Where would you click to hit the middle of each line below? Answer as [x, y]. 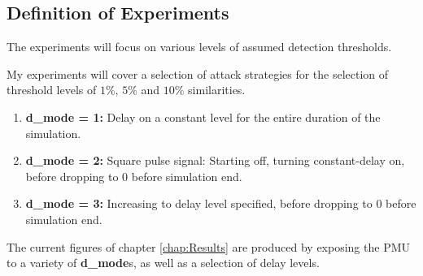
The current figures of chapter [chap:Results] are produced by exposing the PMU [209, 246]
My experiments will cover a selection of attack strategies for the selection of [198, 73]
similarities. [217, 90]
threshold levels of [52, 90]
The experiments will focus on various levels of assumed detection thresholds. [199, 47]
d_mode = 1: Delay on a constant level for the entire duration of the [203, 116]
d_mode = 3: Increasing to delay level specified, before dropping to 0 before [221, 203]
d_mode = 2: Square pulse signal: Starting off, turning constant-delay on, [215, 160]
